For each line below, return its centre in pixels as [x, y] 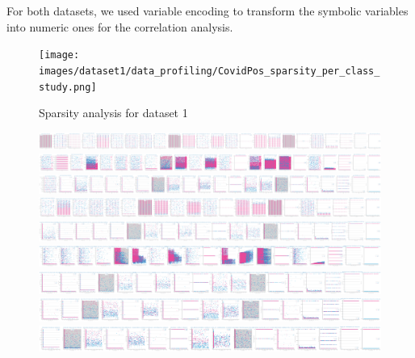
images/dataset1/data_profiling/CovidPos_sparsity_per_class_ [210, 71]
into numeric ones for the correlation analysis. [120, 26]
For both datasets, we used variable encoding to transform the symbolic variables [207, 11]
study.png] [68, 87]
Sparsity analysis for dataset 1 [113, 113]
